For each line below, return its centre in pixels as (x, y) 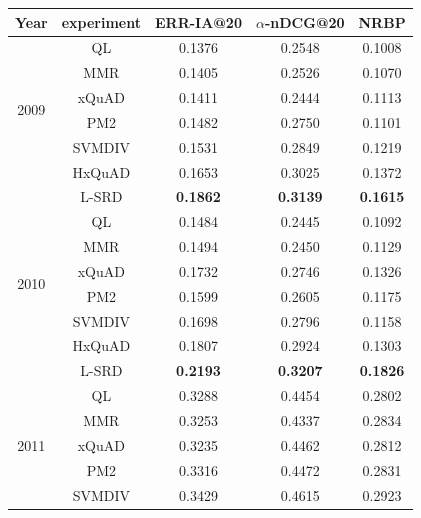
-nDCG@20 (304, 21)
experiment (101, 21)
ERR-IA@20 (198, 21)
